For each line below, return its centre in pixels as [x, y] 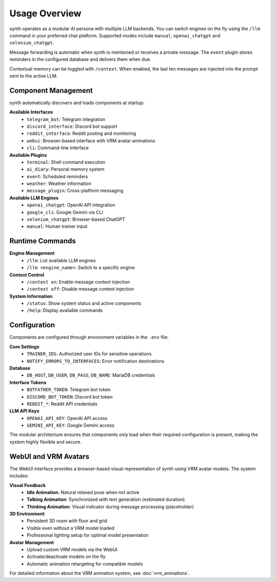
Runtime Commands [43, 241]
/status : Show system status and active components [84, 304]
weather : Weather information [59, 183]
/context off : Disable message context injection [80, 289]
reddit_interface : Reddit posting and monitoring [82, 133]
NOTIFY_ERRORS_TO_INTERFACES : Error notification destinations [96, 361]
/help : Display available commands [65, 310]
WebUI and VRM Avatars [49, 457]
